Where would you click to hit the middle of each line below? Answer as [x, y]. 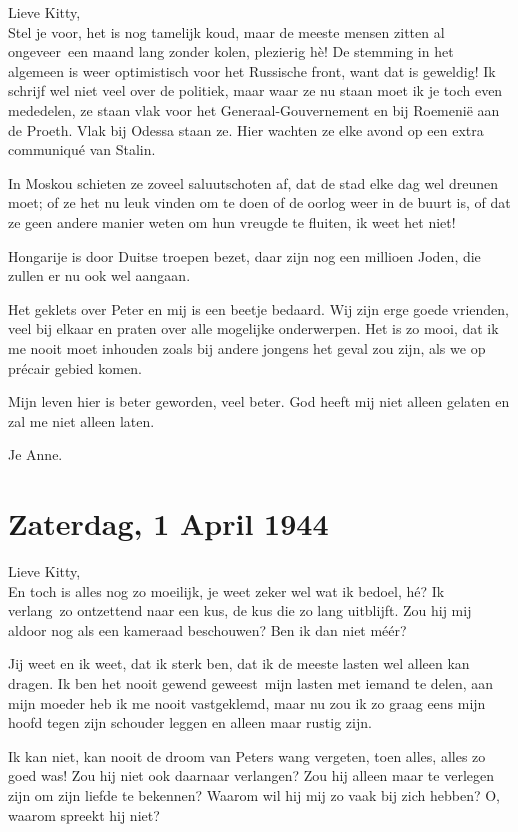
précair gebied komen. [75, 367]
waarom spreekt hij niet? [84, 814]
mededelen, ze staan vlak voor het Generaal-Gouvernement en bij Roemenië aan [254, 109]
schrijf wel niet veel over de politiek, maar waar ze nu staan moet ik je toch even [255, 90]
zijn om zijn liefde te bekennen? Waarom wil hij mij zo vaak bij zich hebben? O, [254, 794]
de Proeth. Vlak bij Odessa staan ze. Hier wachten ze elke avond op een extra [246, 129]
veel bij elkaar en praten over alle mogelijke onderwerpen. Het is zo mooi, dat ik [253, 328]
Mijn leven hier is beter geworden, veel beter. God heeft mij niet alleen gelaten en [259, 401]
